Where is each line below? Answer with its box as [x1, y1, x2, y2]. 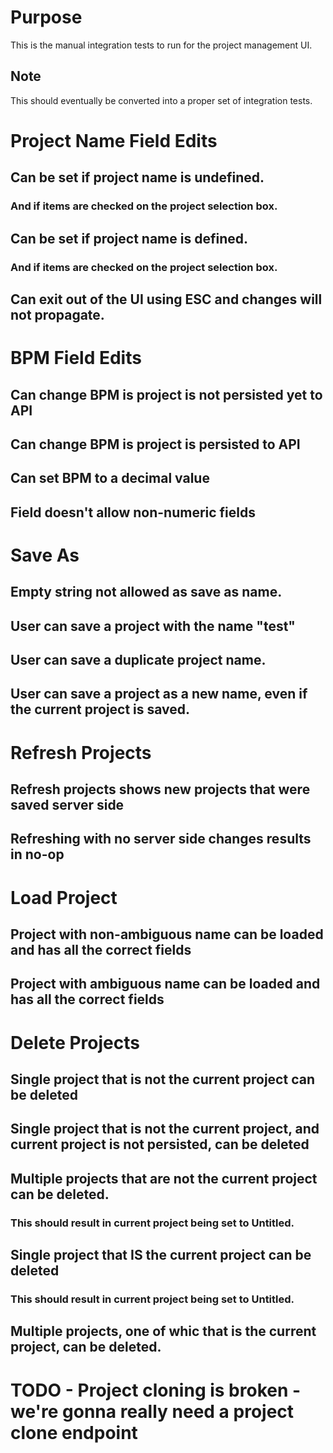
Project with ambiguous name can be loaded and [10, 976, 321, 993]
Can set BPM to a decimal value [10, 470, 210, 487]
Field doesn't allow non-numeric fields [10, 504, 256, 521]
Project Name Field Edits [10, 129, 218, 152]
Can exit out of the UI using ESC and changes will [10, 291, 323, 308]
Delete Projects [10, 1031, 140, 1054]
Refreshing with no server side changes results [10, 831, 312, 848]
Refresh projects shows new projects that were [10, 781, 311, 798]
